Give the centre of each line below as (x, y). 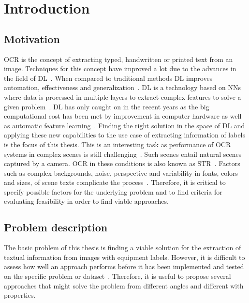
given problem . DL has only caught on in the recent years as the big (107, 106)
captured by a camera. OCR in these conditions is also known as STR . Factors (122, 163)
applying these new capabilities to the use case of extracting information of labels (125, 135)
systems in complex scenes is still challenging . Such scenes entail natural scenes (123, 154)
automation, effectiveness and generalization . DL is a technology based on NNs (123, 87)
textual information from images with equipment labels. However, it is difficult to (124, 257)
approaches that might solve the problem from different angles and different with (124, 285)
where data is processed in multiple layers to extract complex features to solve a (123, 97)
